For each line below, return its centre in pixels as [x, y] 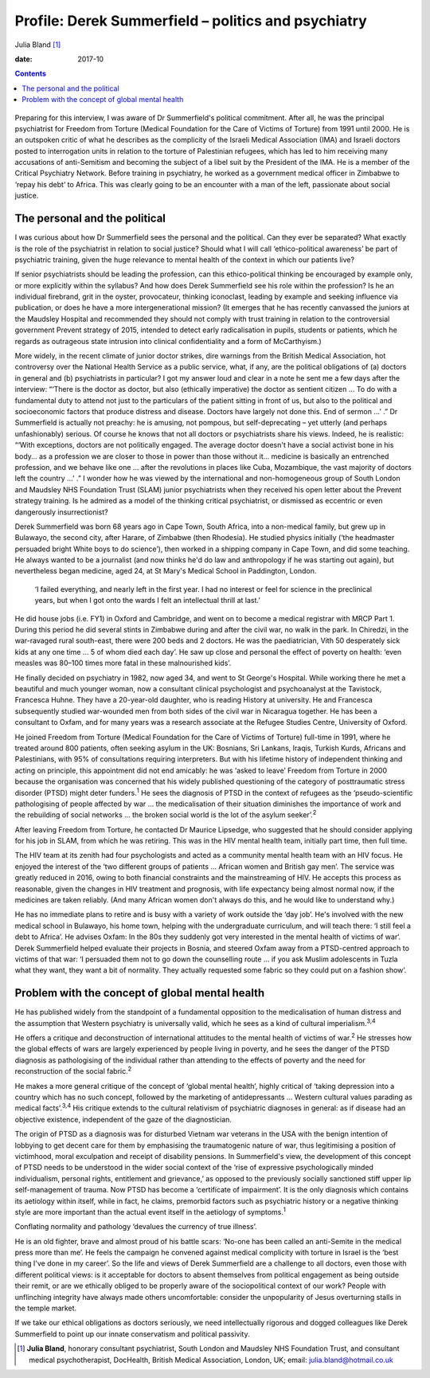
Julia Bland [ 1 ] [38, 45]
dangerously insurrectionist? [61, 512]
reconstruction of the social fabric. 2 [73, 1071]
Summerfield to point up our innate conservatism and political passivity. [132, 1333]
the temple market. [46, 1308]
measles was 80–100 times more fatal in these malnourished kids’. [123, 663]
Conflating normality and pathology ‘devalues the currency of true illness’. [136, 1227]
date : [23, 59]
